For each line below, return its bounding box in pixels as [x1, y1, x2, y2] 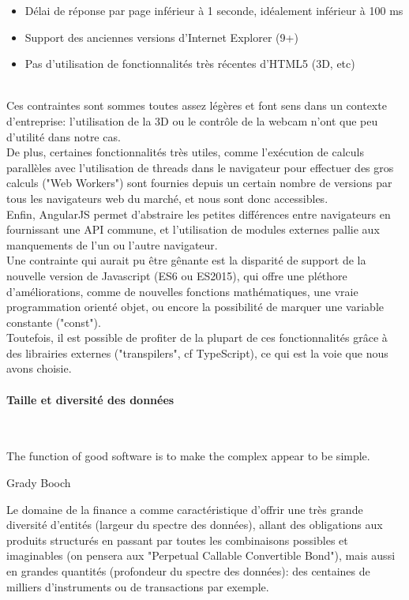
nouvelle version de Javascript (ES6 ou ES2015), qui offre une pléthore [6, 267, 347, 283]
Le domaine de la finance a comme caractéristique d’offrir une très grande [6, 501, 363, 517]
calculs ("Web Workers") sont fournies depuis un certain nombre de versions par [6, 174, 392, 191]
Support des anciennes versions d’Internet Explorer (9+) [24, 28, 298, 45]
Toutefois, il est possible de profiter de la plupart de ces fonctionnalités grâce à [6, 329, 388, 346]
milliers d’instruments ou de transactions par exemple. [6, 578, 269, 594]
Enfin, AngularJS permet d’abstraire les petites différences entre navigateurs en [6, 205, 391, 222]
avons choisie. [6, 360, 72, 377]
